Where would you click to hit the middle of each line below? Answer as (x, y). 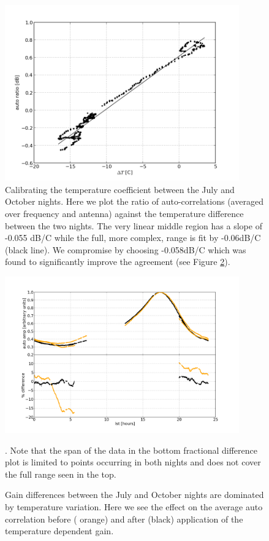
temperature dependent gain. (59, 531)
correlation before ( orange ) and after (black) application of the (124, 519)
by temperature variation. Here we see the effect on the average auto (134, 507)
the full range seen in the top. (61, 474)
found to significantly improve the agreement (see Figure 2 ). (118, 262)
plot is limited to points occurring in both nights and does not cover (133, 462)
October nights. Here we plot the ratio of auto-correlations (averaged (134, 201)
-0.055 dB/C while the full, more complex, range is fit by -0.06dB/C (133, 238)
